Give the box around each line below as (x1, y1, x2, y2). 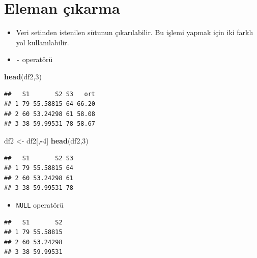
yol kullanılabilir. (16, 37, 69, 47)
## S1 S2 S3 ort (4, 90, 95, 98)
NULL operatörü (16, 199, 64, 210)
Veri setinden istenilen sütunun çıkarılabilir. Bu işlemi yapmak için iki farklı (16, 27, 253, 38)
